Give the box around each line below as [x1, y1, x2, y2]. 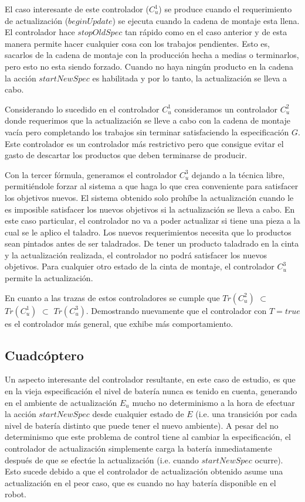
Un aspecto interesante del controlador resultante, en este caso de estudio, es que [5, 373, 296, 385]
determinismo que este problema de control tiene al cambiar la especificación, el [5, 431, 291, 443]
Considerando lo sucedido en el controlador [5, 103, 160, 115]
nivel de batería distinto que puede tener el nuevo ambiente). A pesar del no [5, 419, 279, 431]
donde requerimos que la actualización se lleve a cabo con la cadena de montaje [5, 114, 291, 127]
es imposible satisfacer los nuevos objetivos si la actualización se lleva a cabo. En [5, 203, 295, 215]
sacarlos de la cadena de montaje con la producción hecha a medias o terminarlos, [5, 49, 299, 61]
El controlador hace [5, 26, 75, 38]
